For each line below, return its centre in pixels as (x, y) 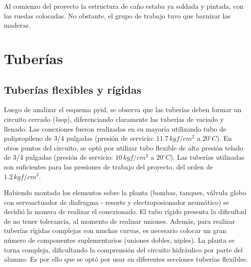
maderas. (17, 25)
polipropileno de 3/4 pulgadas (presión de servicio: (79, 138)
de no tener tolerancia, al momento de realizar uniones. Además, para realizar (120, 221)
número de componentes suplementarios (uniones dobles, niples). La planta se (119, 240)
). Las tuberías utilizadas (207, 157)
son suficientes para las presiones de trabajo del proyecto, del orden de (109, 166)
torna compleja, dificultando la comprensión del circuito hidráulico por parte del (123, 249)
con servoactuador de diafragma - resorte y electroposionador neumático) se (117, 202)
